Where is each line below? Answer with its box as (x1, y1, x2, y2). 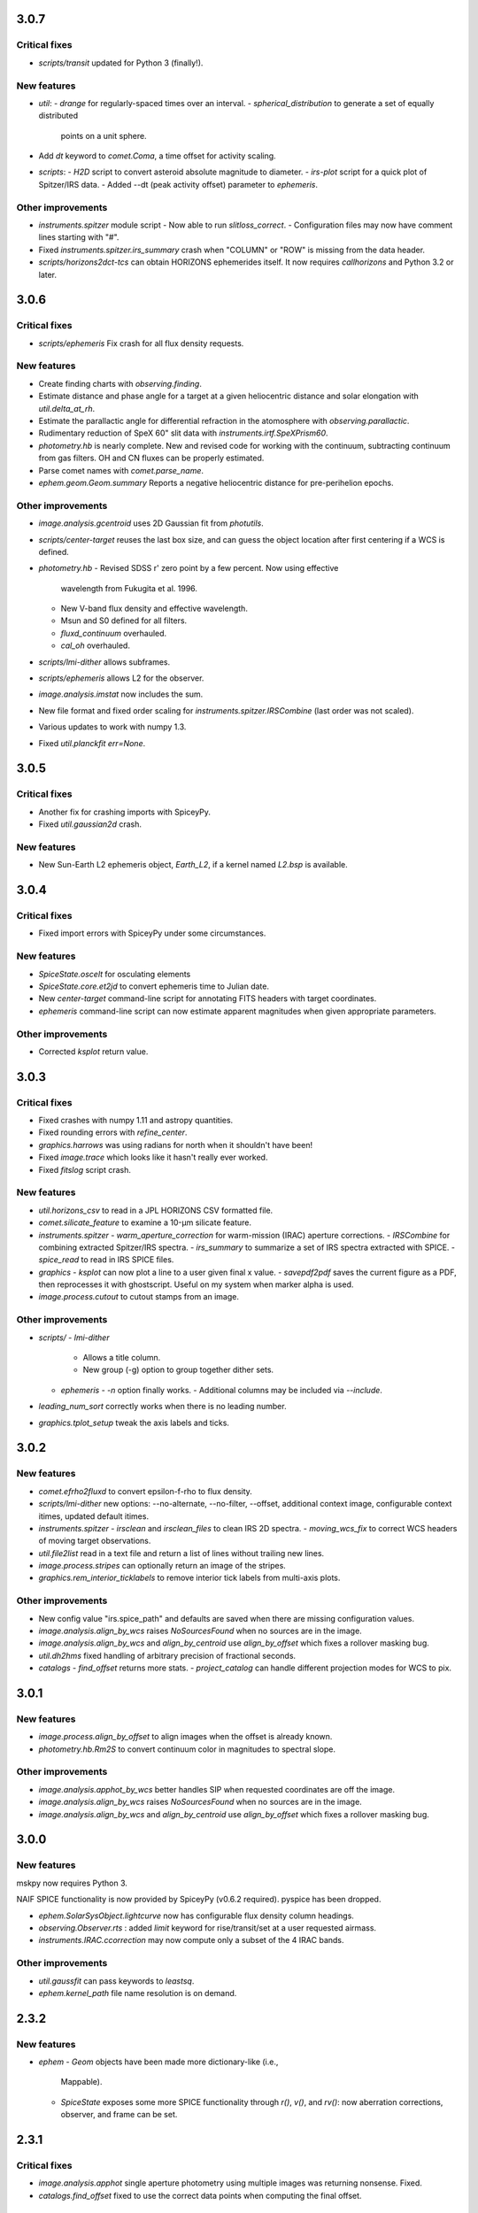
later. (38, 269, 58, 280)
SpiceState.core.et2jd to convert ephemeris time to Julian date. (38, 981, 270, 991)
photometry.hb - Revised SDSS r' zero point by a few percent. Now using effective (38, 563, 339, 574)
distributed (38, 111, 79, 121)
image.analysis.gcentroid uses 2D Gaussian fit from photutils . (38, 518, 265, 528)
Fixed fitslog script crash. (38, 1164, 132, 1175)
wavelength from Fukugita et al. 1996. (60, 582, 198, 593)
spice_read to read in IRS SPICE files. (38, 1254, 174, 1265)
